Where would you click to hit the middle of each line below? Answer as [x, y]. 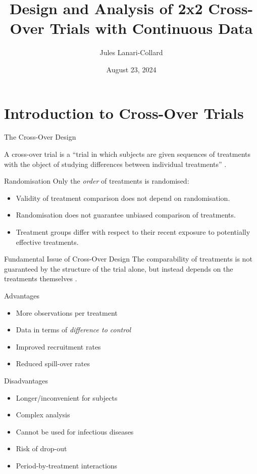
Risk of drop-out [41, 448]
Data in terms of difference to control [73, 330]
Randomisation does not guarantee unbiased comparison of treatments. [126, 215]
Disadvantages [26, 380]
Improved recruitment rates [58, 346]
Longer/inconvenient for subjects [67, 397]
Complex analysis [43, 415]
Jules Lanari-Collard [131, 52]
